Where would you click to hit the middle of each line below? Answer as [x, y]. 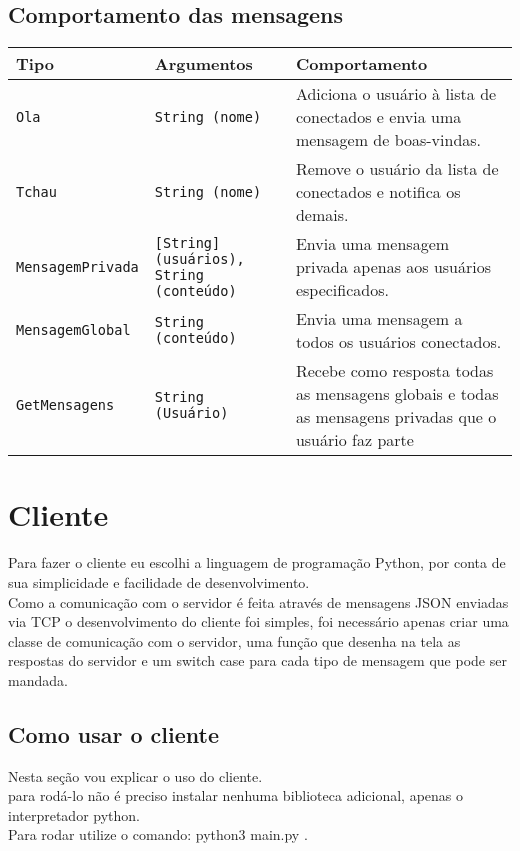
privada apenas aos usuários [393, 267]
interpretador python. [74, 814]
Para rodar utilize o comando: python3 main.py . [158, 834]
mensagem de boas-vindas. [388, 140]
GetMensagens [65, 405]
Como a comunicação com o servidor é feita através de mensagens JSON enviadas [258, 601]
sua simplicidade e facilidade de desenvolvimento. [159, 581]
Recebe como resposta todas [394, 371]
